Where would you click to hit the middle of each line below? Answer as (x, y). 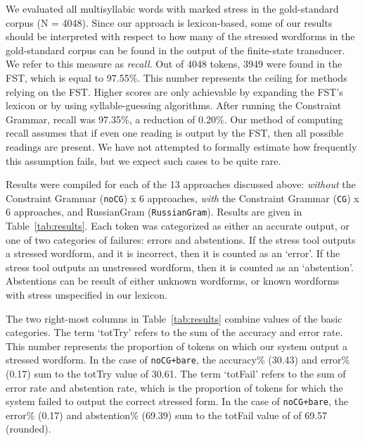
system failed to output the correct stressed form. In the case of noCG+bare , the (177, 401)
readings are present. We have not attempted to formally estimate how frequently (181, 146)
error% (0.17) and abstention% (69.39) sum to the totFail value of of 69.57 (167, 415)
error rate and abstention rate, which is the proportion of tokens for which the (174, 387)
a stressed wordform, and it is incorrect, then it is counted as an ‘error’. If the (173, 253)
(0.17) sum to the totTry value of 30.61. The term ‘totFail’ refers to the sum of (176, 374)
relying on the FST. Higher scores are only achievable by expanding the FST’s (174, 91)
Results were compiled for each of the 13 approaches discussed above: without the (181, 184)
